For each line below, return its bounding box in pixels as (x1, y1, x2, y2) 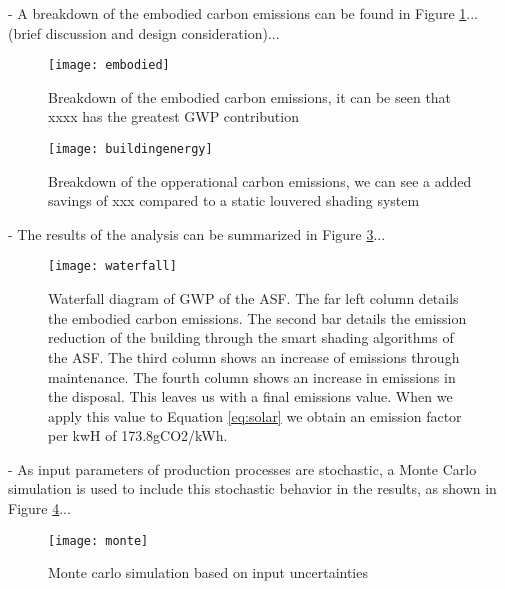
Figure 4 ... (8, 498, 71, 519)
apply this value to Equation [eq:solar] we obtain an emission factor (48, 405, 462, 426)
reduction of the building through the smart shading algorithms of (48, 327, 454, 348)
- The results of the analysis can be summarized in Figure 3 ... (8, 223, 386, 244)
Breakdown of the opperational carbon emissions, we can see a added (48, 170, 472, 191)
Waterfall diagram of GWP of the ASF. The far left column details (48, 288, 459, 309)
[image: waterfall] (48, 259, 177, 274)
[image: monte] (48, 533, 149, 548)
